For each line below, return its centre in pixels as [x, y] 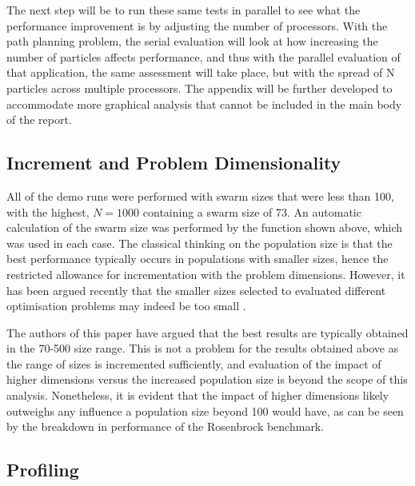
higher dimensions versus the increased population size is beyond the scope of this [207, 379]
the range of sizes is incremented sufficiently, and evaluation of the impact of [194, 363]
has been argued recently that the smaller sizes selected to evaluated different [196, 290]
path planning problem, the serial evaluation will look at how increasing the [192, 41]
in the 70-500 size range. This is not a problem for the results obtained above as [203, 348]
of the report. [39, 120]
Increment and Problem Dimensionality [174, 163]
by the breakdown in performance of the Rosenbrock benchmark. [166, 426]
